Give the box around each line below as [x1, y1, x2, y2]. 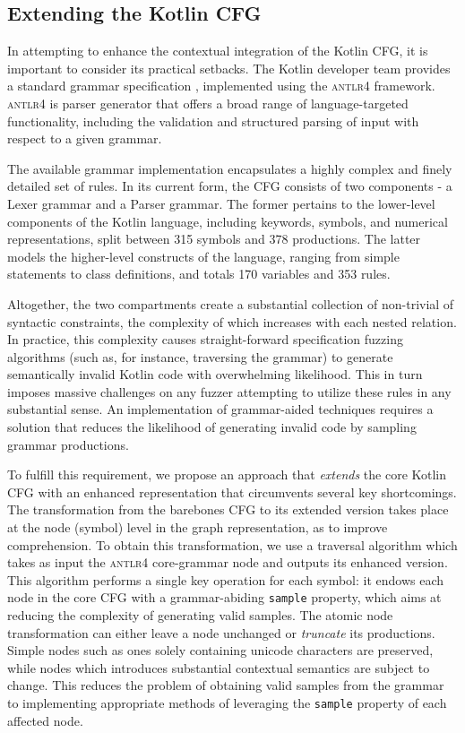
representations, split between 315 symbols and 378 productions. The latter [7, 229, 421, 248]
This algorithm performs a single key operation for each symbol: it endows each [7, 570, 444, 589]
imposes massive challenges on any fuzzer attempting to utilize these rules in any [7, 382, 452, 401]
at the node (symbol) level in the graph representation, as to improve [7, 518, 388, 537]
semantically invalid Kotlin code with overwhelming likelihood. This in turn [7, 365, 423, 384]
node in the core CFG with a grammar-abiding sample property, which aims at [7, 588, 442, 607]
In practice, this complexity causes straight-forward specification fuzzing [7, 330, 403, 349]
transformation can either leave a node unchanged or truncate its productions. [7, 623, 435, 642]
